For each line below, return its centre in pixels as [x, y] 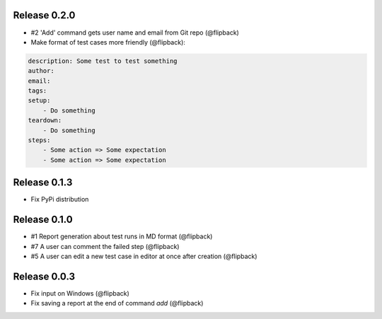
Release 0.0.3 [44, 276]
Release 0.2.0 [44, 15]
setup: [39, 100]
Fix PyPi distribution [60, 199]
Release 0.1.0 [43, 220]
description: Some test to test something [103, 61]
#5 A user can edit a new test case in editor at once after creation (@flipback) [144, 256]
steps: [39, 140]
